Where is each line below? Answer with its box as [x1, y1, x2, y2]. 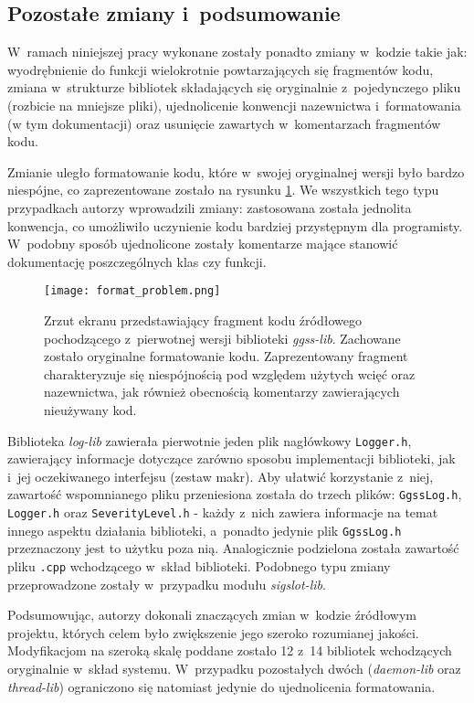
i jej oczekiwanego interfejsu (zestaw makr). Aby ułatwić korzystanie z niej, [7, 466, 434, 485]
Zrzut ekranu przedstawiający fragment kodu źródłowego [44, 310, 362, 329]
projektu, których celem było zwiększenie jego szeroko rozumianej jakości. [7, 623, 419, 642]
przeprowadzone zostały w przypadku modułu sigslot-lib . [7, 574, 326, 593]
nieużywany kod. [44, 399, 137, 419]
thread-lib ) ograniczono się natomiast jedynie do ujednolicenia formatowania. [7, 676, 436, 696]
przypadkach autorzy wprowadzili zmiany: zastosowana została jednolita [7, 197, 412, 217]
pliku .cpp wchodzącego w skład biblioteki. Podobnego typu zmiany [7, 556, 391, 575]
